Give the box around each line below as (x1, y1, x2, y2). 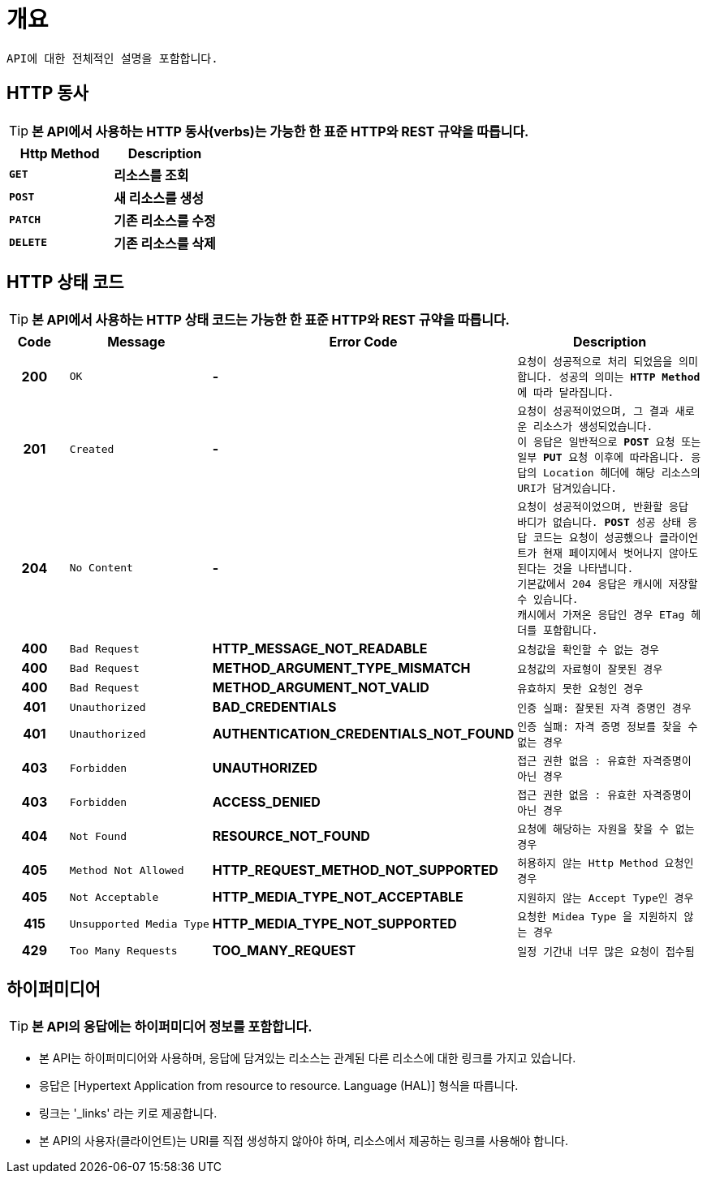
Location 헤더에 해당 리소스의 (542, 467, 701, 480)
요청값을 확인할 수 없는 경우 (517, 643, 660, 656)
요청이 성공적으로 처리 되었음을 (517, 355, 673, 368)
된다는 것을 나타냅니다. (517, 562, 634, 575)
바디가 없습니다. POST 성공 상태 (517, 516, 682, 529)
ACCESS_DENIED (212, 794, 321, 811)
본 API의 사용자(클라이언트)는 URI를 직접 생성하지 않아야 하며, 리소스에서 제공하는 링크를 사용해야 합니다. (39, 1134, 569, 1148)
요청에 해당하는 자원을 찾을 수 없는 (517, 823, 695, 836)
